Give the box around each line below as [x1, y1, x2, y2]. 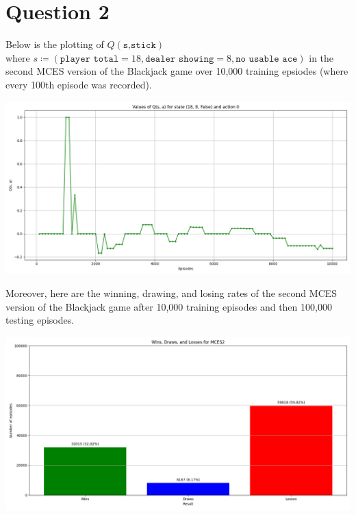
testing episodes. [5, 313, 75, 327]
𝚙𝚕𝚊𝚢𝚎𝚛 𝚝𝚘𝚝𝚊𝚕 [60, 53, 119, 64]
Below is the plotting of [5, 37, 104, 51]
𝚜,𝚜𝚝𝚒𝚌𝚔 [123, 40, 156, 51]
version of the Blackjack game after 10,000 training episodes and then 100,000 [5, 299, 332, 313]
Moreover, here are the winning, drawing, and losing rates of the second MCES [5, 286, 338, 300]
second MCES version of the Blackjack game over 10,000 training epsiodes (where [5, 64, 348, 78]
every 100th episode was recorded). [5, 77, 152, 91]
